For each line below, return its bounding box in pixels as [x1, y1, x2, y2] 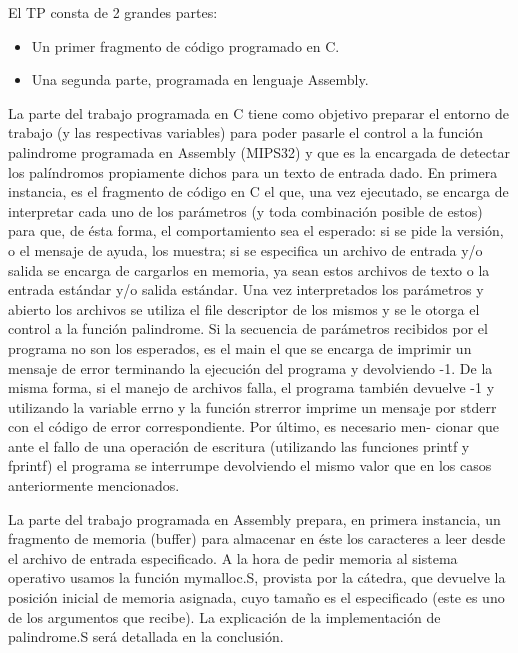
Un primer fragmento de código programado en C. [31, 35, 340, 56]
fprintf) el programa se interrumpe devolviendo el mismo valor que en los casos [8, 455, 492, 476]
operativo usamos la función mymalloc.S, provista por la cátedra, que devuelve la [8, 567, 506, 588]
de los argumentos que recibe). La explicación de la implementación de [8, 606, 441, 627]
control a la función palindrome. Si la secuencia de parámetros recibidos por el [8, 318, 488, 339]
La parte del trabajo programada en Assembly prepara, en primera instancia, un [8, 508, 501, 529]
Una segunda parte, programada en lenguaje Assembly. [31, 69, 369, 90]
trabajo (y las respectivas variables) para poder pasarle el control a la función [8, 122, 484, 143]
